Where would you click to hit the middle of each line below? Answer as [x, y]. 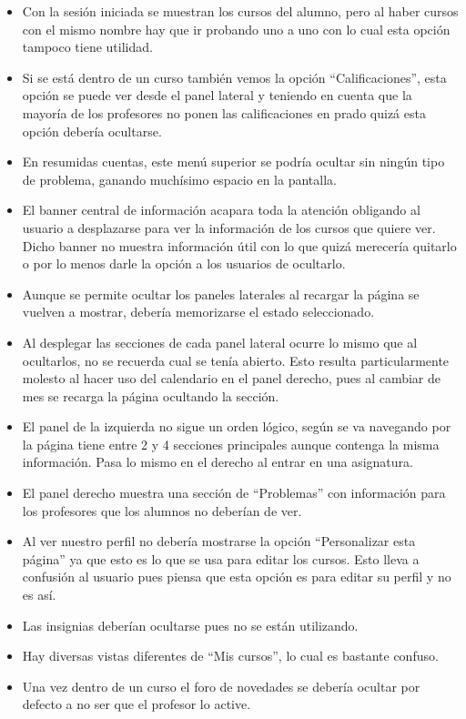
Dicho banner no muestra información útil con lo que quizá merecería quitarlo [239, 245]
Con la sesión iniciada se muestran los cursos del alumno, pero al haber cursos [240, 11]
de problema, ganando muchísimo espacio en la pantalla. [179, 179]
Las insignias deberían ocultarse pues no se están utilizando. [190, 625]
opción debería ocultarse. [92, 131]
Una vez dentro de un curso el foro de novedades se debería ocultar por [221, 686]
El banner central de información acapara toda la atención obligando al [221, 210]
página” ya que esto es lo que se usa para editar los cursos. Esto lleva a [221, 558]
